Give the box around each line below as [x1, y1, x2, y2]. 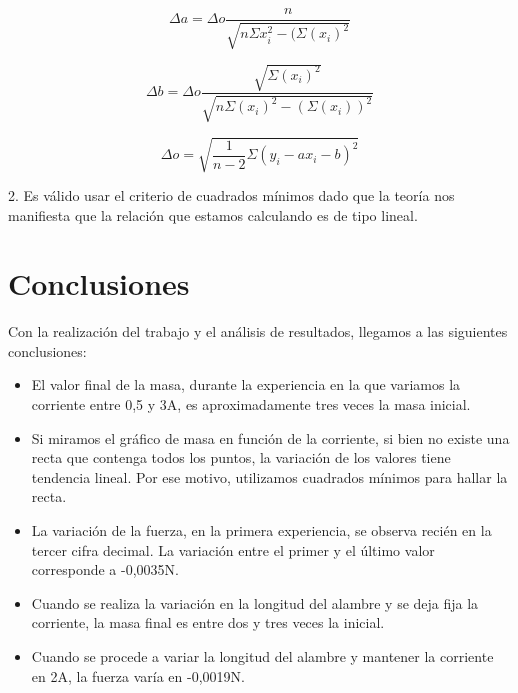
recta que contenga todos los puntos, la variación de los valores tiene [31, 447, 451, 468]
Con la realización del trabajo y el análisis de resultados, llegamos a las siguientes [8, 321, 508, 342]
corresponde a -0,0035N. [31, 559, 179, 580]
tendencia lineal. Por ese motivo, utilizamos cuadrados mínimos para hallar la [31, 466, 508, 487]
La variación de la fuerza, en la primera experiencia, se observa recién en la [31, 520, 492, 541]
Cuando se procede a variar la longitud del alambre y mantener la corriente [31, 646, 494, 666]
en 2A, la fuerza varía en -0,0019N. [31, 665, 245, 686]
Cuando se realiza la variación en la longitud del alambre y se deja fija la [31, 592, 479, 613]
